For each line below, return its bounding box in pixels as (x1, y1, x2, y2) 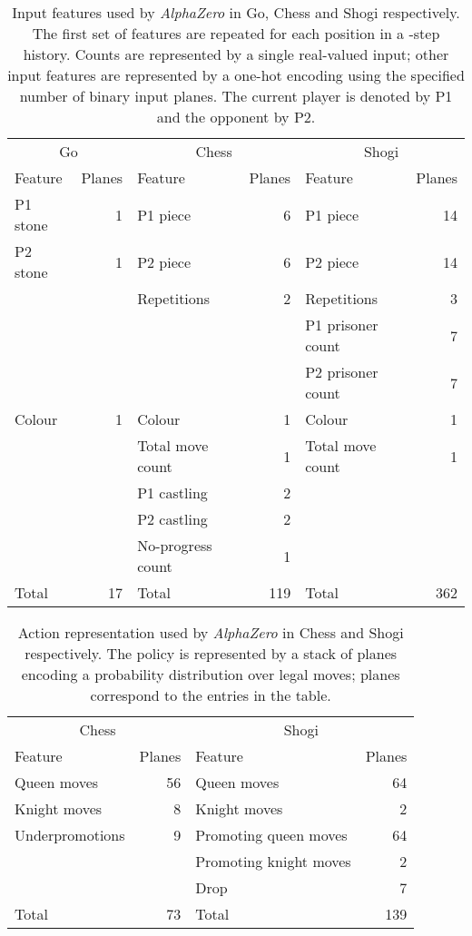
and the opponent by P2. (156, 106, 316, 127)
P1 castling (137, 482, 208, 503)
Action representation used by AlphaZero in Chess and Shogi (17, 622, 404, 643)
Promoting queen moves (195, 824, 348, 845)
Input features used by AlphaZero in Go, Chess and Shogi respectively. (12, 2, 460, 23)
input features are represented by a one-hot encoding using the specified (7, 64, 465, 85)
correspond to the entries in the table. (90, 685, 331, 705)
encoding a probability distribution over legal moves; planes (21, 664, 400, 685)
